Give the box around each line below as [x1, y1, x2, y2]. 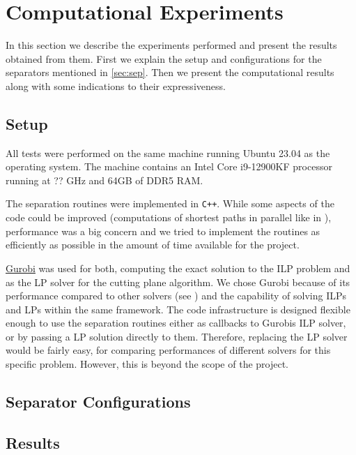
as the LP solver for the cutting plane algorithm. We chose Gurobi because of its [6, 274, 350, 289]
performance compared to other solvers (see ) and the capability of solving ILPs [6, 288, 347, 303]
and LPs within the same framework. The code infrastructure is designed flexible [6, 301, 350, 316]
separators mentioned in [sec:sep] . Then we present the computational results [6, 65, 334, 80]
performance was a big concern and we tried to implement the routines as [6, 223, 320, 238]
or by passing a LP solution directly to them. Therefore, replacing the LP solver [6, 329, 348, 343]
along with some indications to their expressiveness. [6, 78, 226, 93]
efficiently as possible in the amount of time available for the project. [6, 237, 300, 252]
